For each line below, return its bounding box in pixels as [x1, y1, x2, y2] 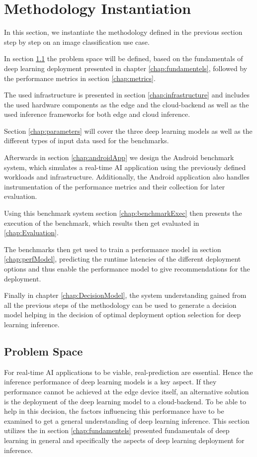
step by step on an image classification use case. [4, 36, 150, 47]
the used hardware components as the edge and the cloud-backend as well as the [4, 99, 249, 109]
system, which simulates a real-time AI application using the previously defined [4, 162, 246, 172]
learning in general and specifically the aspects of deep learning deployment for [4, 435, 245, 445]
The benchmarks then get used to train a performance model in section [4, 244, 221, 254]
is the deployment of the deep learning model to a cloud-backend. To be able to [4, 396, 246, 406]
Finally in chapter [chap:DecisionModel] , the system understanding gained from [4, 290, 247, 300]
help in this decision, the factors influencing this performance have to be [4, 406, 224, 416]
